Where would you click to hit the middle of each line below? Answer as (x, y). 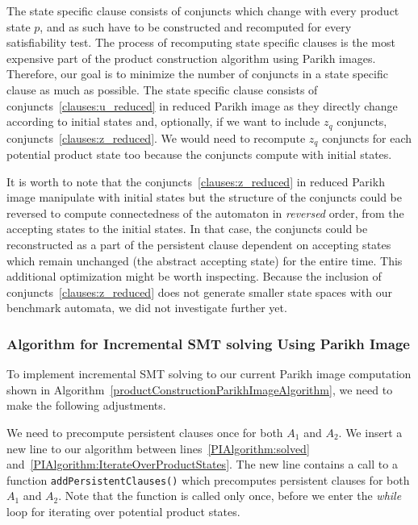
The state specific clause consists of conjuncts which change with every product (203, 10)
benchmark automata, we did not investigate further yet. (147, 308)
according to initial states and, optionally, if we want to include (163, 121)
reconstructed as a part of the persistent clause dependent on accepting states (199, 245)
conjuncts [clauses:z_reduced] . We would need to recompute (156, 137)
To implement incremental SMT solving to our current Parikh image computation (209, 374)
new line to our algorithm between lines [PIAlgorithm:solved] (158, 448)
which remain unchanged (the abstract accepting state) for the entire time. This (205, 260)
